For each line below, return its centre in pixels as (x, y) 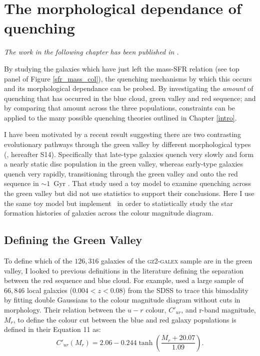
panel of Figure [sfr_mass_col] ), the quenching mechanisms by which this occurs (128, 78)
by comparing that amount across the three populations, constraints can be (119, 108)
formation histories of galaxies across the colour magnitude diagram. (109, 213)
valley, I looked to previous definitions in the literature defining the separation (124, 270)
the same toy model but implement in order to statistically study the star (118, 203)
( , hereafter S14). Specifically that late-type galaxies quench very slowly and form (129, 154)
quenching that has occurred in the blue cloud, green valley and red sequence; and (130, 98)
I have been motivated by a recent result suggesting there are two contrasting (123, 134)
